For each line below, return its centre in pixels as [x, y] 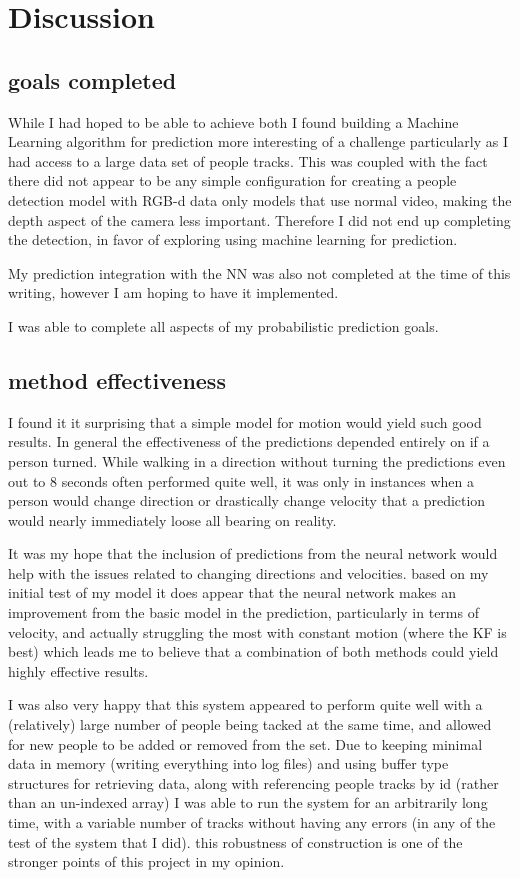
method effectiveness [117, 379]
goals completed [92, 79]
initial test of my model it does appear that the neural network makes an [232, 592]
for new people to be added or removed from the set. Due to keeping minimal [245, 743]
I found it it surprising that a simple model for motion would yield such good [245, 421]
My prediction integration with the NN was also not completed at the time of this [259, 272]
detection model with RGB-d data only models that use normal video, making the [260, 199]
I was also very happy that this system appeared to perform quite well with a [245, 704]
